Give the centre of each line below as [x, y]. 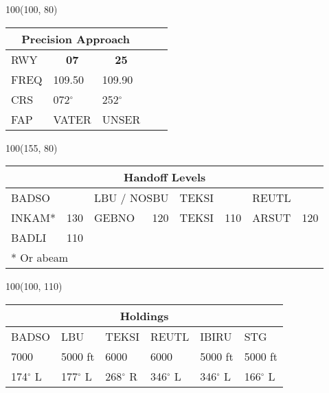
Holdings [144, 315]
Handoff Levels [165, 177]
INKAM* [33, 218]
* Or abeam [40, 258]
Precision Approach [76, 38]
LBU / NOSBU [131, 198]
